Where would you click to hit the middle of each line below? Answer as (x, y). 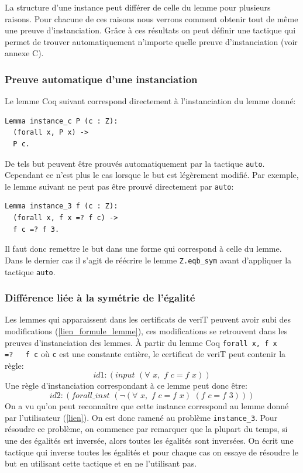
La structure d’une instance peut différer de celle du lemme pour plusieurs (138, 7)
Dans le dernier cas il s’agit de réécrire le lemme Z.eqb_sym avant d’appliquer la (148, 260)
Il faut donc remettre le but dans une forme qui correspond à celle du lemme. (143, 249)
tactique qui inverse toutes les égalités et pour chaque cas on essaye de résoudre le (151, 452)
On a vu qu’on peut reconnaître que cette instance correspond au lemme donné (147, 406)
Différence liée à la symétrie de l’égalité (100, 298)
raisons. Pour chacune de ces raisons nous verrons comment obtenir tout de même (151, 18)
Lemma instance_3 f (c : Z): (61, 206)
